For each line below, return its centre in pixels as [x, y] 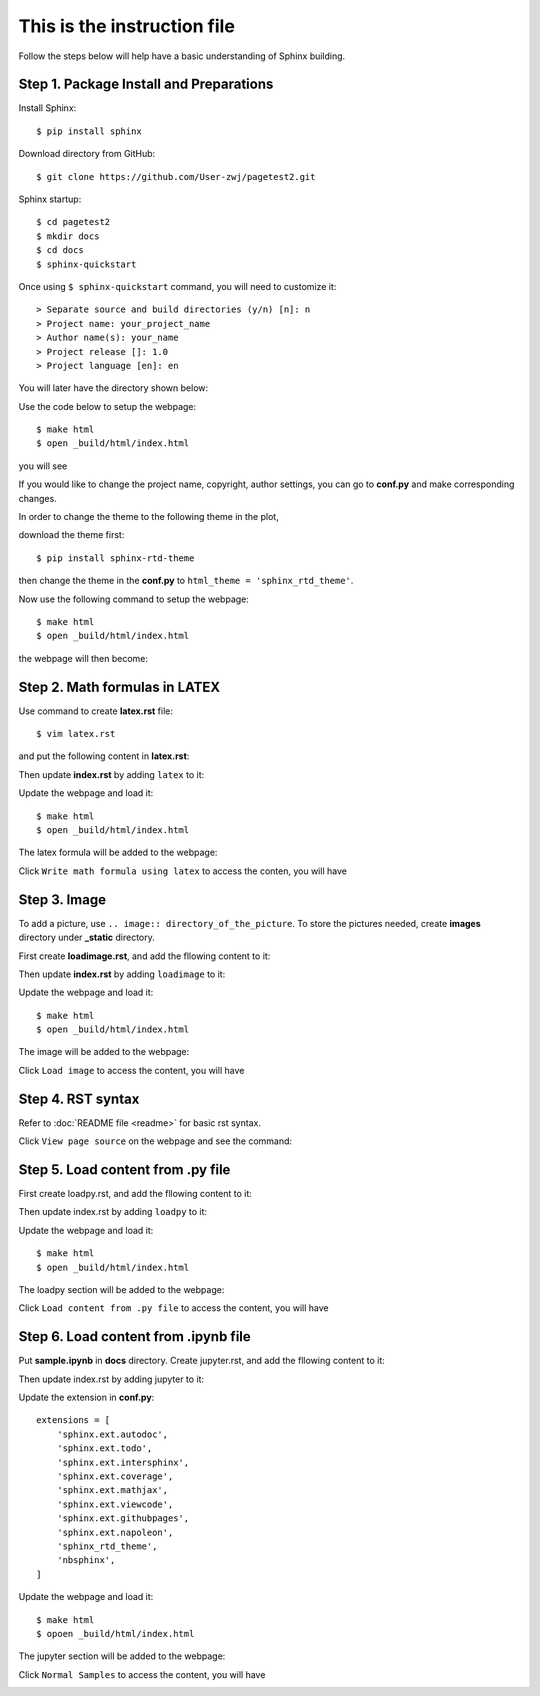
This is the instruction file [126, 26]
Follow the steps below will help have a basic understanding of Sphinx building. [182, 56]
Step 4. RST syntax [79, 1098]
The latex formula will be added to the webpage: [118, 852]
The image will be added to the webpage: [104, 1052]
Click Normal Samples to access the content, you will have [142, 1674]
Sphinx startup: [50, 199]
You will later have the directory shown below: [113, 388]
